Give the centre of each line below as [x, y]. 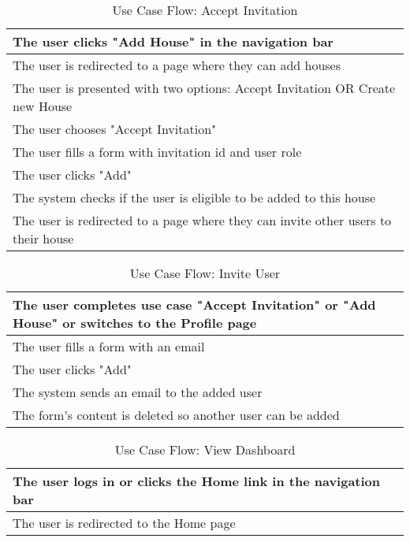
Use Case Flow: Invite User [205, 273]
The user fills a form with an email [109, 346]
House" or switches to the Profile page [135, 323]
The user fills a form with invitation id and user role [157, 152]
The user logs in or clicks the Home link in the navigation [197, 481]
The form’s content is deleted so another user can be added [176, 415]
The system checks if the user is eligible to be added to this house [194, 197]
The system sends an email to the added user [138, 392]
